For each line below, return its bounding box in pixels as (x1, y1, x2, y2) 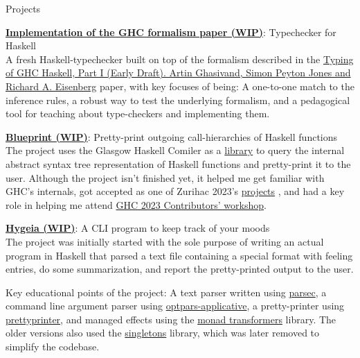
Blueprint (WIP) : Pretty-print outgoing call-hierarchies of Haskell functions (6, 129, 338, 144)
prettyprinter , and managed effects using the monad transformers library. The (6, 312, 336, 326)
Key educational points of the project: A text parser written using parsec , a (6, 284, 327, 299)
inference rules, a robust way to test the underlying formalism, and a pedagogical (6, 92, 350, 107)
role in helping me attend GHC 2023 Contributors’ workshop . (6, 197, 267, 212)
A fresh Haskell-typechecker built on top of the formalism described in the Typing (6, 51, 354, 66)
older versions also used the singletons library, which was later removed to (6, 325, 320, 340)
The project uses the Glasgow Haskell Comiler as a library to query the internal (6, 143, 345, 157)
